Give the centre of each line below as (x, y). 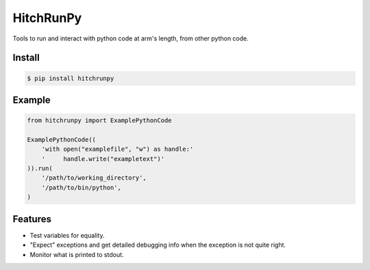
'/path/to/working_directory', (94, 178)
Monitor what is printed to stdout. (77, 254)
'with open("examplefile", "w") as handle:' (118, 149)
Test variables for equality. (67, 235)
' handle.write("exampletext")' (103, 159)
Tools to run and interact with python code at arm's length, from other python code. (131, 38)
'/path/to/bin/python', (81, 187)
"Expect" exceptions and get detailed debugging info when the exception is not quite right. (158, 245)
